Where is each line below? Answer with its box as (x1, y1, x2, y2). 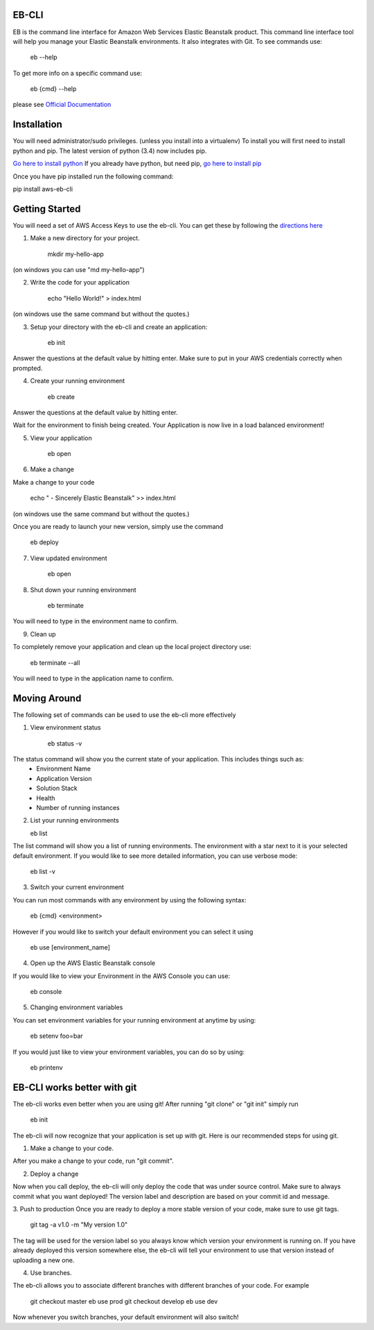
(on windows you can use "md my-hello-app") (12, 266, 145, 274)
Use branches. (30, 1269, 72, 1277)
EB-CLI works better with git (12, 1081, 137, 1093)
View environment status (30, 723, 101, 732)
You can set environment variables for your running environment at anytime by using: (12, 1016, 256, 1024)
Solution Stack (36, 784, 78, 793)
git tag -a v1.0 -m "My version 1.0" (30, 1220, 128, 1229)
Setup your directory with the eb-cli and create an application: (30, 323, 208, 331)
